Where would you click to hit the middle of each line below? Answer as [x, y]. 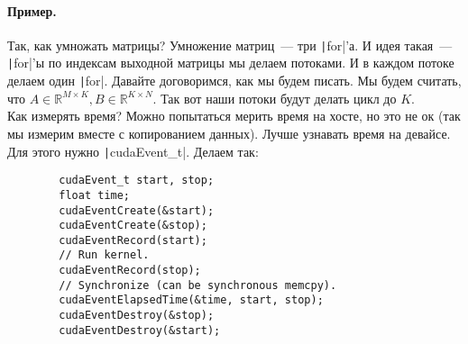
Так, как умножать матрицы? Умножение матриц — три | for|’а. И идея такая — [230, 45]
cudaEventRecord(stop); [130, 271]
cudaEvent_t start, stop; [137, 181]
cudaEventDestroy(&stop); [137, 316]
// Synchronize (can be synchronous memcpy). [198, 285]
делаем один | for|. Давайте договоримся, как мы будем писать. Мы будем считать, [234, 81]
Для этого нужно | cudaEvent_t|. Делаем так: [133, 151]
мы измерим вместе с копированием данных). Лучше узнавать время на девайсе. [229, 133]
